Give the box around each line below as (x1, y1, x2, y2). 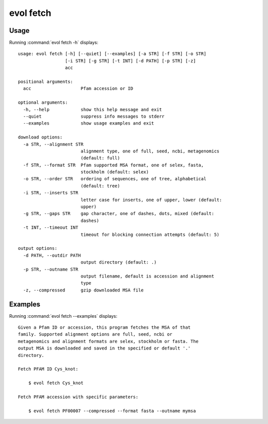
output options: (18, 246, 58, 251)
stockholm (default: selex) (80, 169, 149, 175)
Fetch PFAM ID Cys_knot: (18, 366, 78, 372)
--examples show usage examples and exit (23, 121, 154, 126)
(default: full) (80, 155, 120, 161)
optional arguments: (18, 100, 68, 105)
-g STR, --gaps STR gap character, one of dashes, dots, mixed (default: (23, 211, 214, 216)
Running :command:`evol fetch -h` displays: (9, 40, 99, 46)
